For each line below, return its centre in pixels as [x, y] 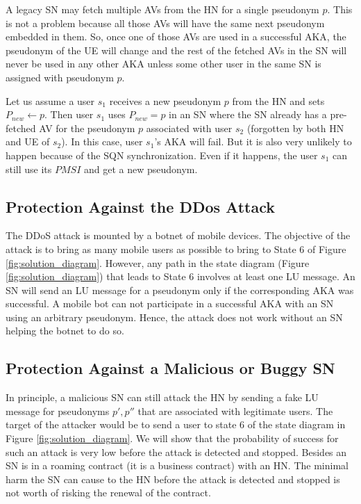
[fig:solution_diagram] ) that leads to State [96, 276]
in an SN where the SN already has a [248, 114]
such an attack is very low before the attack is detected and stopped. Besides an [176, 452]
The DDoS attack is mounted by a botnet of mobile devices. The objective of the [178, 235]
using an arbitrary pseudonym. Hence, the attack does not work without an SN [174, 317]
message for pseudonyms [58, 410]
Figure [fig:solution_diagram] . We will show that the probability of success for [172, 438]
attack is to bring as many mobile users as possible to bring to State [151, 249]
